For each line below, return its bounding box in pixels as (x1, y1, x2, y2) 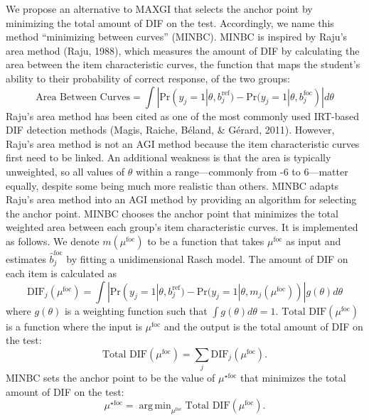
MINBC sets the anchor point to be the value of (6, 370, 215, 385)
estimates (6, 251, 46, 266)
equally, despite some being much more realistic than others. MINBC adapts (6, 178, 339, 193)
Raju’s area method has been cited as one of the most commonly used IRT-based (6, 108, 360, 123)
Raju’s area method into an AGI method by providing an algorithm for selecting (6, 192, 357, 207)
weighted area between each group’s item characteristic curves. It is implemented (6, 220, 358, 235)
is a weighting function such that (64, 303, 208, 318)
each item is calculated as (6, 266, 117, 281)
